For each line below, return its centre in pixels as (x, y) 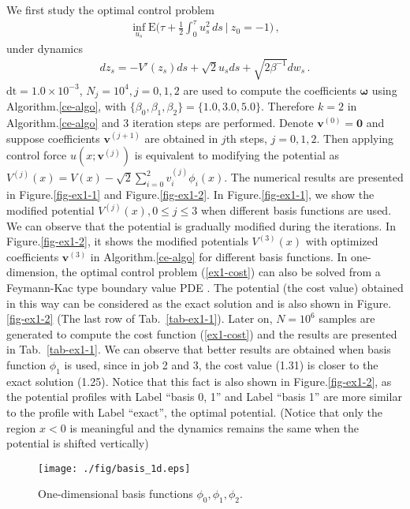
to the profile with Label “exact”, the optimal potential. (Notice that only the (195, 412)
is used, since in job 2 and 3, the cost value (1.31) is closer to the (221, 364)
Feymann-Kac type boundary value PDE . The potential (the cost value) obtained (205, 287)
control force (37, 155)
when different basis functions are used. (296, 210)
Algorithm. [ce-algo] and (63, 123)
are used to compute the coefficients (270, 90)
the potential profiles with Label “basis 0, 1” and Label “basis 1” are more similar (204, 397)
